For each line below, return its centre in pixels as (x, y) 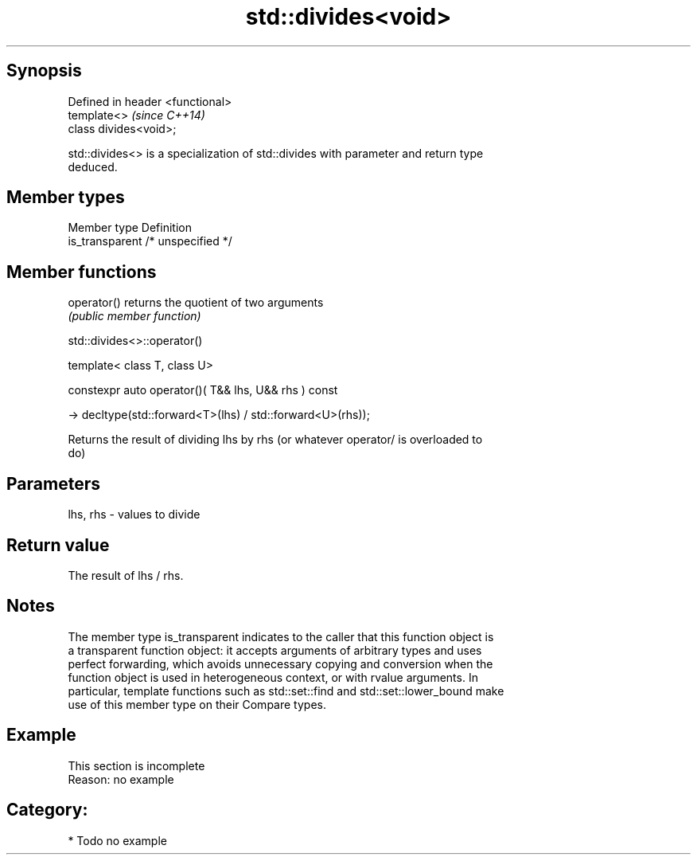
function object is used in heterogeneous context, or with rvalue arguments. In (273, 677)
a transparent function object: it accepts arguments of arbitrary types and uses (275, 650)
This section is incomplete (136, 765)
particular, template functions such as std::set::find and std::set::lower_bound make (286, 691)
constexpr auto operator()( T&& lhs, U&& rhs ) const (203, 390)
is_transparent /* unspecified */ (150, 241)
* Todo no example (117, 840)
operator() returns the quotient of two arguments (196, 303)
